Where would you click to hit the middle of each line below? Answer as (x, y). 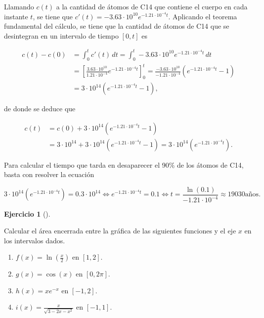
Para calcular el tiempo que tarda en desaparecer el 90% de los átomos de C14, (124, 164)
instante (16, 16)
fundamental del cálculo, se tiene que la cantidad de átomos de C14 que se (117, 26)
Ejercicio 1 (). (27, 214)
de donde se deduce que (40, 109)
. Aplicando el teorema (203, 16)
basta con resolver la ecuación (49, 174)
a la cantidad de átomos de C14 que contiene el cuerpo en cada (152, 6)
